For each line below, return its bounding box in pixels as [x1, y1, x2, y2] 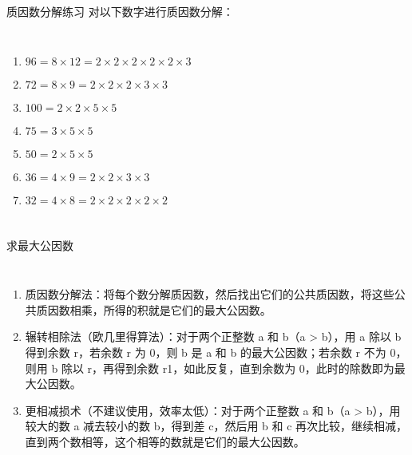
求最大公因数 [6, 236, 73, 253]
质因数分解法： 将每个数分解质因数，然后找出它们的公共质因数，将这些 [25, 286, 394, 303]
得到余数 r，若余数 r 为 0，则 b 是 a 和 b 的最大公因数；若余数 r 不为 [25, 343, 386, 360]
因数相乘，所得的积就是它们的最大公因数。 [47, 301, 271, 318]
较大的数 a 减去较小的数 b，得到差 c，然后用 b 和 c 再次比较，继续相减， [25, 417, 408, 434]
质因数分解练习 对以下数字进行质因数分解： [6, 3, 234, 19]
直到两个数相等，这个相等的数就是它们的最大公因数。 [25, 433, 305, 449]
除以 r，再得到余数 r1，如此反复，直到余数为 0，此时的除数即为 [61, 359, 394, 376]
